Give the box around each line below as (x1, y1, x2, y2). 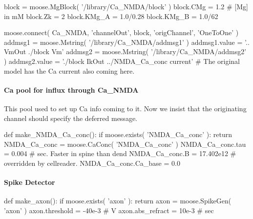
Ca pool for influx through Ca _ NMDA (4, 84, 139, 95)
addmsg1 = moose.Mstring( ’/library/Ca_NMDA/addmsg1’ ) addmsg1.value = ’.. (4, 37, 250, 47)
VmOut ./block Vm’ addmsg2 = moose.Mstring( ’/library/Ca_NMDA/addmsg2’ (4, 46, 247, 57)
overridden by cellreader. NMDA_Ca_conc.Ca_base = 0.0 (4, 158, 180, 168)
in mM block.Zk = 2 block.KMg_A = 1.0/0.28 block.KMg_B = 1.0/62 (4, 11, 218, 21)
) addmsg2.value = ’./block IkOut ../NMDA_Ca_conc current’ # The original (4, 56, 240, 66)
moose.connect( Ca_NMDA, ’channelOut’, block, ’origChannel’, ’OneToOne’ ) (4, 27, 239, 38)
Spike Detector (4, 177, 55, 187)
